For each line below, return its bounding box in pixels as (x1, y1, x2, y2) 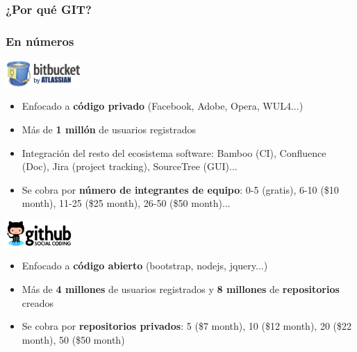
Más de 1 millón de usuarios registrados (22, 122, 197, 137)
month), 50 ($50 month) (22, 332, 125, 346)
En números (6, 32, 74, 49)
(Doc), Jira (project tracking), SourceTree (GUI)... (22, 159, 238, 174)
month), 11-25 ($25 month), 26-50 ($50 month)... (22, 196, 231, 210)
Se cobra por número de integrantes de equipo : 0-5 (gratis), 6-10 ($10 (22, 182, 339, 196)
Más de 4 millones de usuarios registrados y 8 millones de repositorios (22, 281, 340, 296)
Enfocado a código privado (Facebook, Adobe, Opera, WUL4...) (22, 99, 304, 113)
